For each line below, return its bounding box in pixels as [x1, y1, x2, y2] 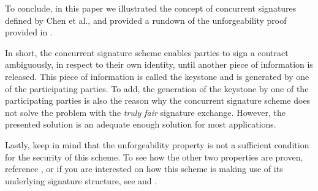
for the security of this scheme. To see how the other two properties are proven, [5, 150, 303, 163]
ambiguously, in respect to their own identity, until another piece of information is [5, 58, 313, 71]
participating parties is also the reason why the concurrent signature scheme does [5, 94, 311, 107]
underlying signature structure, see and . [5, 174, 157, 187]
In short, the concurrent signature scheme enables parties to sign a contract [5, 46, 289, 59]
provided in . [5, 26, 53, 38]
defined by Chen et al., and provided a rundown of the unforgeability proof [5, 13, 287, 26]
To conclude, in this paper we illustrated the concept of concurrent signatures [5, 2, 297, 14]
